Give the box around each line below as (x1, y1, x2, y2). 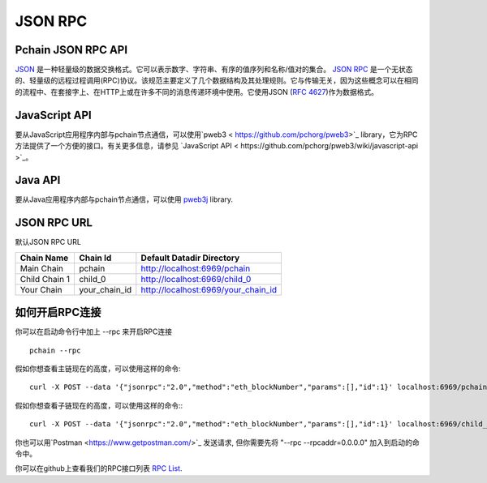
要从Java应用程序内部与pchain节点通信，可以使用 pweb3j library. (15, 194, 234, 204)
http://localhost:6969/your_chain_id (140, 284, 278, 295)
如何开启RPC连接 (15, 306, 101, 319)
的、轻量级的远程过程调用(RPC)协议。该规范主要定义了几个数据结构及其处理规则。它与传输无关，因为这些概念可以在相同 (15, 75, 419, 85)
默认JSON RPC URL (15, 237, 81, 247)
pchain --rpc (29, 345, 81, 355)
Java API (15, 173, 61, 187)
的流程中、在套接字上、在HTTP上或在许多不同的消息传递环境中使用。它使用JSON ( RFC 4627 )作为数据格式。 (15, 87, 379, 96)
